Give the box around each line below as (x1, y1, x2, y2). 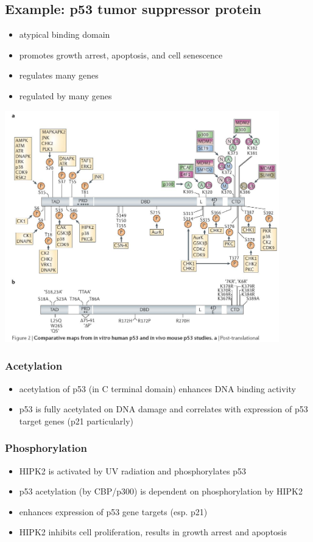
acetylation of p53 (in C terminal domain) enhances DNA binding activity (19, 382, 296, 395)
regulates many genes (19, 69, 99, 82)
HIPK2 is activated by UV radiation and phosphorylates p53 (19, 464, 247, 477)
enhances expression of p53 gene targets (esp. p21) (19, 505, 208, 518)
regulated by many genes (19, 89, 112, 102)
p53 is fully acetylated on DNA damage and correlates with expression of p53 (19, 403, 308, 415)
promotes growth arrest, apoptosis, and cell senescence (19, 48, 223, 61)
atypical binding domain (19, 28, 110, 41)
